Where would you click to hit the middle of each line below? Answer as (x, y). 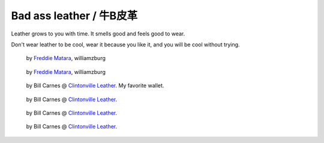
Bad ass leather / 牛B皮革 (74, 16)
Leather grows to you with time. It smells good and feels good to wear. (98, 34)
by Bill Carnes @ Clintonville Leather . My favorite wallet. (95, 86)
